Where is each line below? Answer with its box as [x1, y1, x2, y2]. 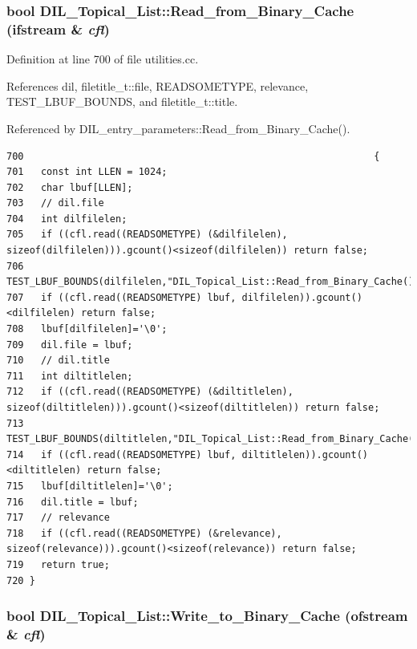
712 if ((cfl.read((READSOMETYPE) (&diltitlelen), [6, 386, 294, 398]
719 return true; [6, 558, 110, 570]
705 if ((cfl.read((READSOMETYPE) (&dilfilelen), [6, 229, 288, 241]
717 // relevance [6, 512, 110, 524]
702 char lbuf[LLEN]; [6, 181, 133, 193]
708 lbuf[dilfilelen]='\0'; [6, 323, 168, 335]
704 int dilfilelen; [6, 213, 128, 225]
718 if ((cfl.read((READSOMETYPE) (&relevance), [6, 527, 282, 539]
